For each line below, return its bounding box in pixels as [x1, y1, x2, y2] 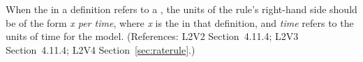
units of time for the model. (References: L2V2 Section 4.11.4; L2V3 [6, 29, 299, 43]
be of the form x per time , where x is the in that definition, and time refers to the [6, 15, 354, 30]
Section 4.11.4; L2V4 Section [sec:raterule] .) [6, 42, 195, 56]
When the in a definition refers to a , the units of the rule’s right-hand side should [6, 2, 357, 16]
